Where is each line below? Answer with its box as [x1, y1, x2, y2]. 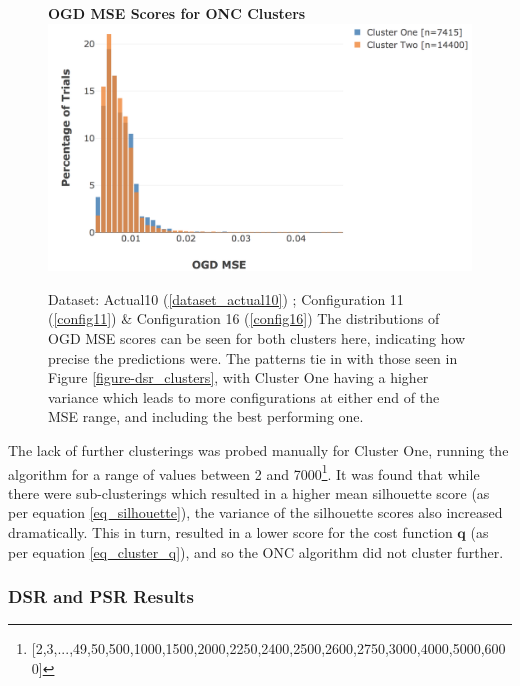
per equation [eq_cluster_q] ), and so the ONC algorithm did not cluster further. [8, 541, 504, 562]
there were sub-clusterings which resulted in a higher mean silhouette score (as [8, 482, 490, 503]
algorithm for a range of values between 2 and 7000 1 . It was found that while [8, 460, 480, 484]
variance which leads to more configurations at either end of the [48, 386, 440, 407]
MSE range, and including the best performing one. [48, 406, 364, 427]
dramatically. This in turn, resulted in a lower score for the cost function [8, 521, 453, 542]
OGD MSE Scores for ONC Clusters [48, 3, 306, 23]
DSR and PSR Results [8, 584, 194, 609]
